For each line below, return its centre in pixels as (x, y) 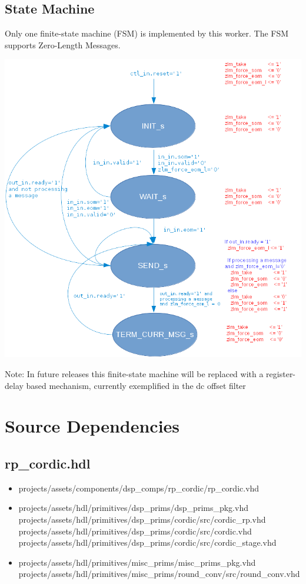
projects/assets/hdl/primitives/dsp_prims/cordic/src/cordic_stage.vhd (147, 542)
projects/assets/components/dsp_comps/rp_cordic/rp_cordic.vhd (139, 488)
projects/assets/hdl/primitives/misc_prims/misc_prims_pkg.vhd (137, 562)
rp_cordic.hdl (48, 463)
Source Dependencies (92, 426)
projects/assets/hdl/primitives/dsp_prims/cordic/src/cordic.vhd (135, 531)
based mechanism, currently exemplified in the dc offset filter (136, 385)
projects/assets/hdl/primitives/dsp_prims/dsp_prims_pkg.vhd (133, 508)
